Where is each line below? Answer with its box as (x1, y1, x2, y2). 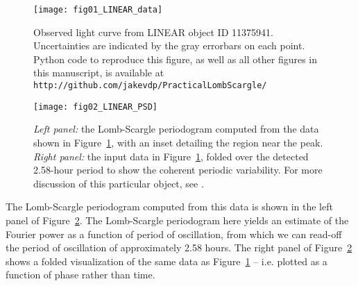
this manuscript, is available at (33, 65, 164, 80)
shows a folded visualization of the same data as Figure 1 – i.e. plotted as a (6, 253, 327, 268)
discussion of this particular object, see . (33, 176, 204, 190)
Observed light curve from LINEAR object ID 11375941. (33, 24, 273, 39)
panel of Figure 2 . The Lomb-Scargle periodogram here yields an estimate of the (6, 212, 349, 227)
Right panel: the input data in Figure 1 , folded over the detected (33, 149, 309, 163)
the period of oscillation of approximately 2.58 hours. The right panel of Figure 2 (6, 240, 352, 255)
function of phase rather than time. (6, 267, 155, 282)
